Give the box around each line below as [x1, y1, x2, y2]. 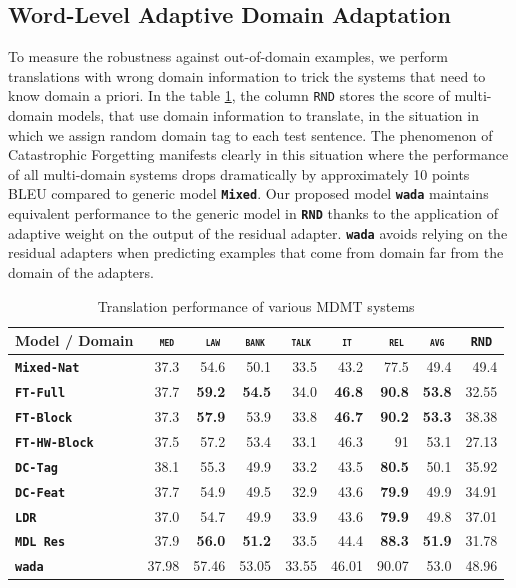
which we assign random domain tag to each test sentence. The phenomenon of [8, 124, 493, 145]
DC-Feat [15, 485, 66, 500]
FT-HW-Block [15, 435, 94, 450]
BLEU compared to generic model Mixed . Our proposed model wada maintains [8, 183, 489, 204]
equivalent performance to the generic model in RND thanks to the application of [8, 203, 498, 224]
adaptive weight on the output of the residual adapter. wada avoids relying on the [8, 222, 508, 243]
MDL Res [15, 535, 66, 550]
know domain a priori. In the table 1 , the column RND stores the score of [8, 85, 450, 106]
